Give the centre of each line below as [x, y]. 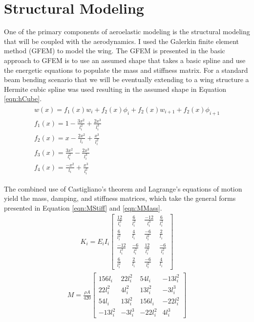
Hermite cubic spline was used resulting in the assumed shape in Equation [115, 89]
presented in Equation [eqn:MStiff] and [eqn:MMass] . [83, 207]
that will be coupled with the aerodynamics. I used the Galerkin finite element [121, 41]
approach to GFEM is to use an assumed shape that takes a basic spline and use [125, 60]
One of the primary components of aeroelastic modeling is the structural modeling [127, 32]
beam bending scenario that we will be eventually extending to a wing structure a [127, 79]
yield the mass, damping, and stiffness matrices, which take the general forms [120, 198]
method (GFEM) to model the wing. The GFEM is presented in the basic [115, 51]
